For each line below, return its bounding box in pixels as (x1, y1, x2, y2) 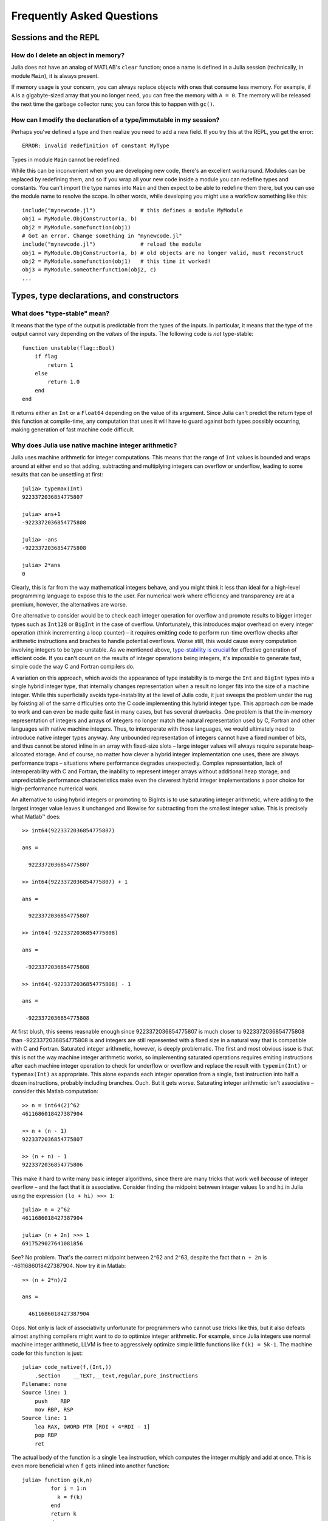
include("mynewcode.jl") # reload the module (22, 241, 202, 248)
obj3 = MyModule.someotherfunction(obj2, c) (22, 266, 157, 273)
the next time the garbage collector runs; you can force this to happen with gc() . (11, 100, 215, 108)
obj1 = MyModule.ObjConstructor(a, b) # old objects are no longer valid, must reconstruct (22, 249, 304, 256)
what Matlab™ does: (11, 813, 61, 821)
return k (50, 1511, 77, 1517)
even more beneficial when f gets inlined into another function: (11, 1462, 169, 1469)
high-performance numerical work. (11, 785, 100, 792)
